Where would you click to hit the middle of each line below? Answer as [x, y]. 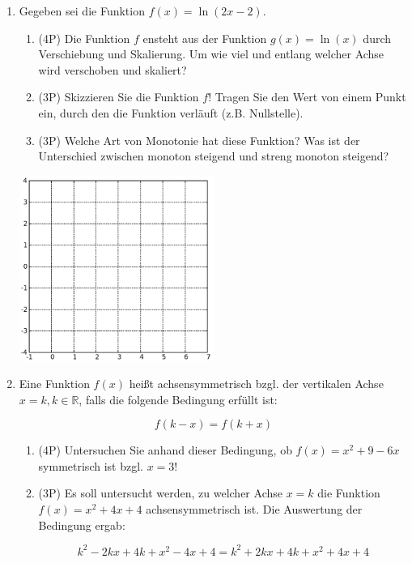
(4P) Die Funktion [84, 38]
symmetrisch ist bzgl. [91, 465]
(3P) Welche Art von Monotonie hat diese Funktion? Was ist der [199, 140]
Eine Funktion [54, 384]
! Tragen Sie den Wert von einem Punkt [307, 97]
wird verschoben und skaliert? [113, 69]
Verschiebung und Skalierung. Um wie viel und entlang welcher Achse [211, 54]
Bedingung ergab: [82, 525]
